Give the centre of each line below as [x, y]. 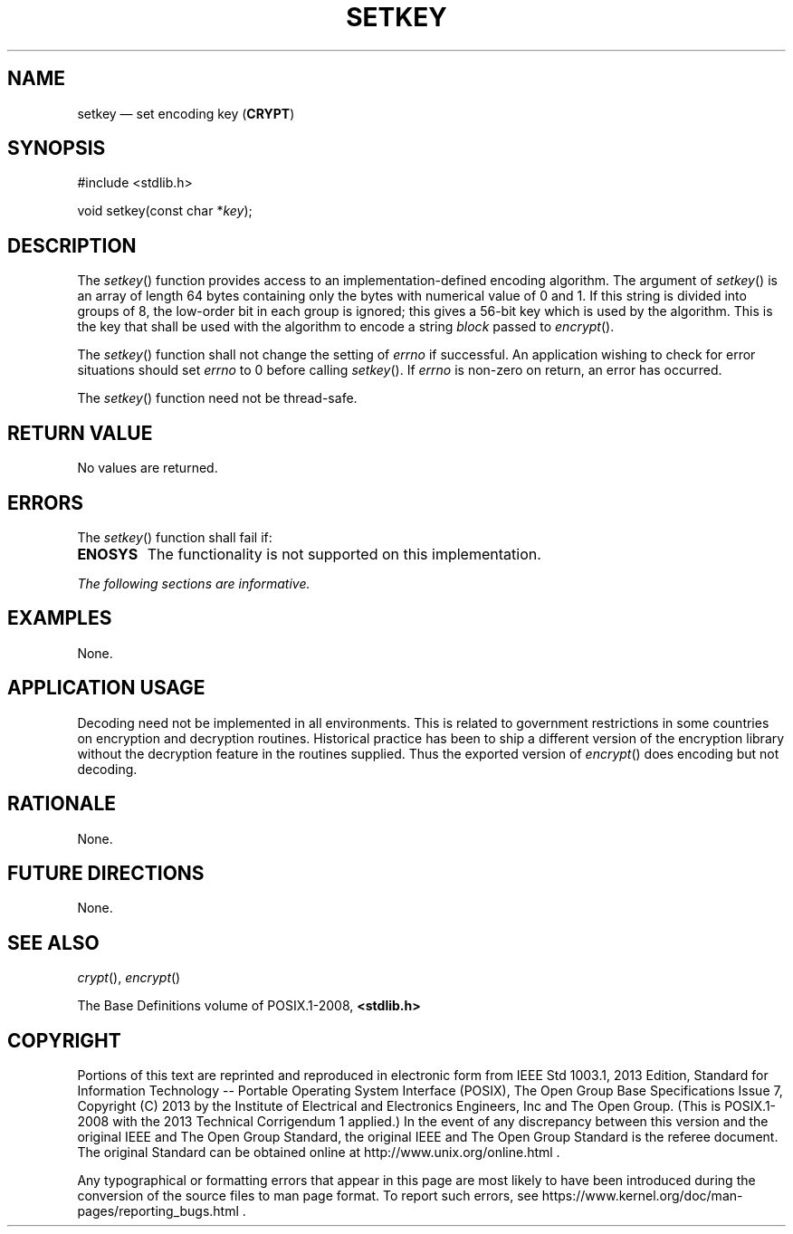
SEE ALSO [53, 942]
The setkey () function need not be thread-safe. [217, 398]
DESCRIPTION [72, 245]
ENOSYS [108, 554]
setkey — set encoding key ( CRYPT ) [186, 113]
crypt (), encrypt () [129, 978]
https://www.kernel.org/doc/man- [642, 1196]
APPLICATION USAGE [106, 688]
